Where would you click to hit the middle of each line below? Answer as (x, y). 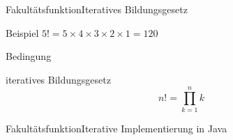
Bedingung (29, 56)
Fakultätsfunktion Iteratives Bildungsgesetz (97, 9)
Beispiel (22, 32)
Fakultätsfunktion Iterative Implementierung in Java (116, 128)
